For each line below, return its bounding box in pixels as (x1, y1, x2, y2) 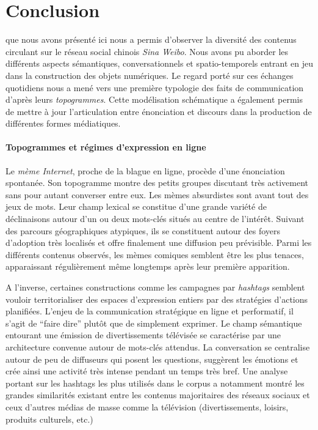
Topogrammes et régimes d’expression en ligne (5, 141, 206, 154)
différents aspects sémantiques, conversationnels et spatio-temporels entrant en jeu (5, 57, 314, 70)
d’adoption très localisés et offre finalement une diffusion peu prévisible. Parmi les (5, 236, 312, 249)
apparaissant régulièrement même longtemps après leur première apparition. (5, 260, 290, 273)
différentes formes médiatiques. (5, 117, 121, 130)
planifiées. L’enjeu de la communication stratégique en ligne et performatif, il (5, 305, 294, 317)
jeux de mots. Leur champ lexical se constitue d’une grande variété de (5, 200, 267, 213)
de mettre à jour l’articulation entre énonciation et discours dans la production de (5, 105, 312, 117)
